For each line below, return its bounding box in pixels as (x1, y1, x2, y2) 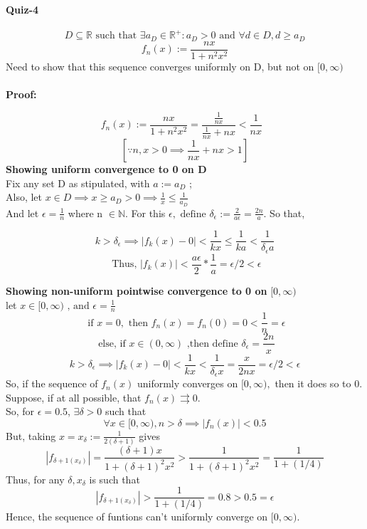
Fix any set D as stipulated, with (6, 175, 150, 190)
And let (6, 205, 39, 220)
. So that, (263, 205, 305, 220)
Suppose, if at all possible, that (6, 389, 142, 404)
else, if (98, 338, 126, 349)
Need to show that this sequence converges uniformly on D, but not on (6, 58, 314, 73)
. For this (124, 205, 166, 220)
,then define (186, 338, 238, 349)
